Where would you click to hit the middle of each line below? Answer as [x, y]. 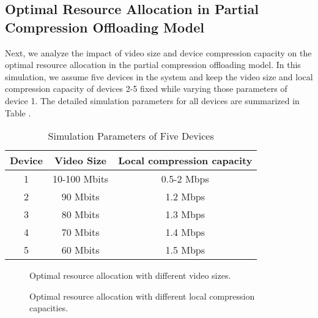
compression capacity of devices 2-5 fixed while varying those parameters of [146, 89]
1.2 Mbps [185, 197]
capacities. [49, 308]
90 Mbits [80, 197]
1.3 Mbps [185, 214]
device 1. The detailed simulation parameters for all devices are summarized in [152, 100]
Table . [18, 112]
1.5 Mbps [185, 250]
